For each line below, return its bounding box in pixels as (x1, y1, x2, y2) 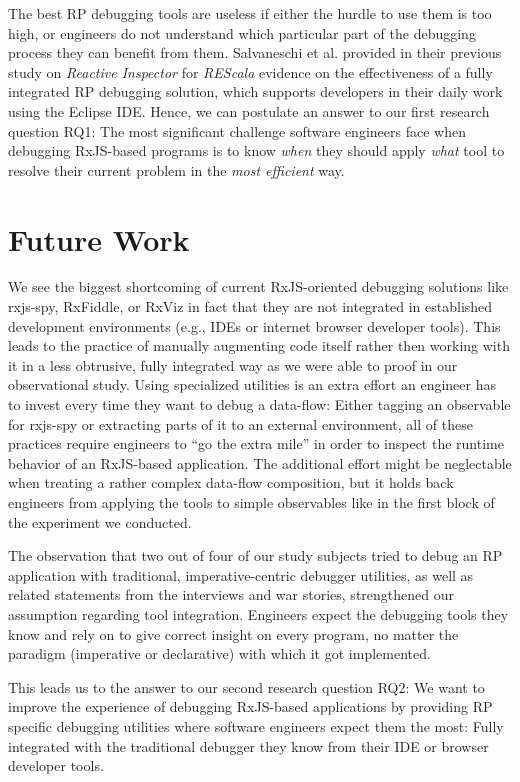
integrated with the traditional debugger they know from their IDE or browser (8, 735, 489, 756)
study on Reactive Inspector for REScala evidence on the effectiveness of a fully (8, 61, 493, 82)
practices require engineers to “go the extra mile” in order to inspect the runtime (8, 433, 504, 454)
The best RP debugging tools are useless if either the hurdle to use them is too (8, 3, 492, 23)
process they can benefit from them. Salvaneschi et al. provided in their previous (8, 42, 502, 63)
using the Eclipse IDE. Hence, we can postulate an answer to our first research (8, 100, 490, 121)
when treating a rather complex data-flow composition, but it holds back (8, 472, 454, 493)
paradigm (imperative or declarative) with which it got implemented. (8, 643, 431, 664)
